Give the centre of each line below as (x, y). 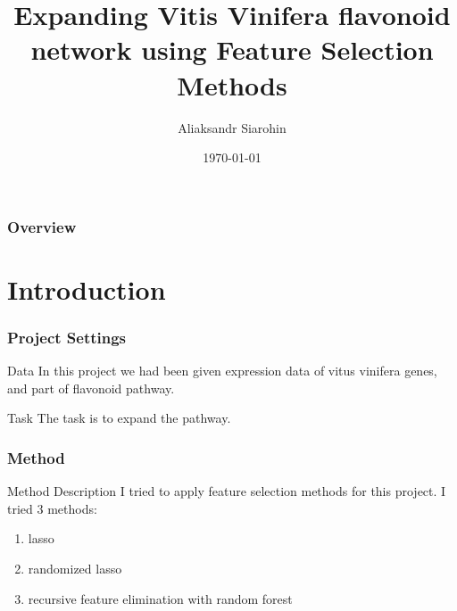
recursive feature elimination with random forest (160, 598)
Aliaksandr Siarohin (232, 127)
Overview (42, 226)
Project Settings (67, 337)
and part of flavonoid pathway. (91, 388)
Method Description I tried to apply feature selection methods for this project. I (227, 491)
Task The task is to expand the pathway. (119, 418)
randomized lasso (75, 568)
